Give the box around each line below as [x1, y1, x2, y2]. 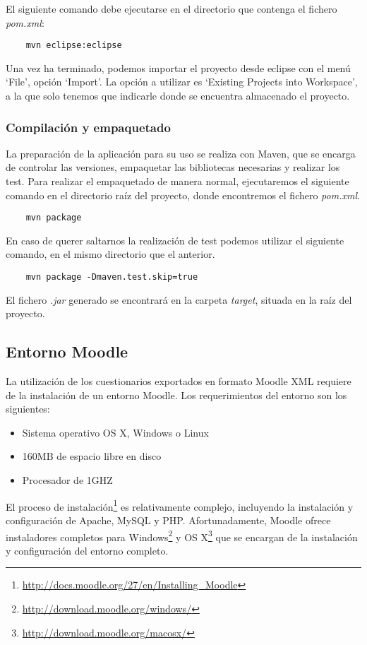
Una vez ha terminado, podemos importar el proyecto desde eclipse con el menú [6, 60, 351, 75]
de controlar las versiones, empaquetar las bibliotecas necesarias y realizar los [6, 160, 340, 174]
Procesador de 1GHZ [22, 473, 113, 487]
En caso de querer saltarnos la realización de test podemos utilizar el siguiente [6, 232, 344, 247]
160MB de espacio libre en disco [22, 449, 162, 463]
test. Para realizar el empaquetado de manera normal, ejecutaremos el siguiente [6, 174, 349, 189]
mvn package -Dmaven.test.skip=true [25, 272, 198, 283]
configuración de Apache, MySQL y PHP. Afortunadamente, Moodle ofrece [6, 512, 331, 527]
